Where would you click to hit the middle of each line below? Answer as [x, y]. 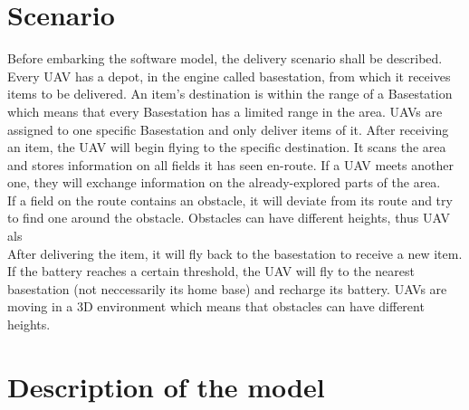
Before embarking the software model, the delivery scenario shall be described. [225, 58]
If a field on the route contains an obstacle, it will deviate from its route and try [230, 200]
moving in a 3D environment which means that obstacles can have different [216, 306]
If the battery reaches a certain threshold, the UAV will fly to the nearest [211, 271]
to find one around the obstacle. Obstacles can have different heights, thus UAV [229, 218]
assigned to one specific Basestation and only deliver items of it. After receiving [228, 129]
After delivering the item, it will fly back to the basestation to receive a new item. [235, 253]
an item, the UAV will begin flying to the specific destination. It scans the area [227, 147]
